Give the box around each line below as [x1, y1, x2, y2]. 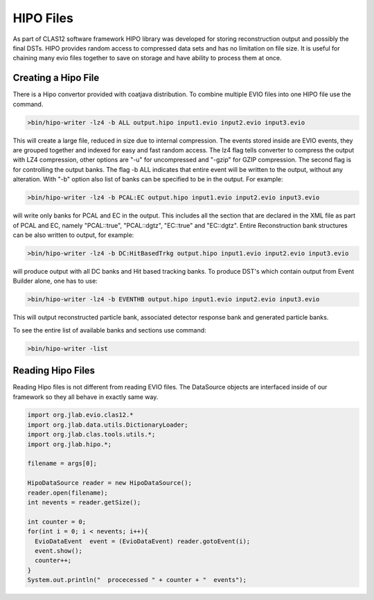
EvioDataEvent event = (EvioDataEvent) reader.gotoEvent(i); [35, 537, 251, 545]
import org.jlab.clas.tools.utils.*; [27, 430, 156, 439]
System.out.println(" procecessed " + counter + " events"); [27, 576, 247, 584]
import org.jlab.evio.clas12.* [27, 411, 134, 419]
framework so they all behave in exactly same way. [12, 392, 159, 401]
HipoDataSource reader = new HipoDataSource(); [27, 479, 192, 487]
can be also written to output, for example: [12, 231, 134, 239]
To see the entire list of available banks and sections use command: [12, 326, 207, 334]
